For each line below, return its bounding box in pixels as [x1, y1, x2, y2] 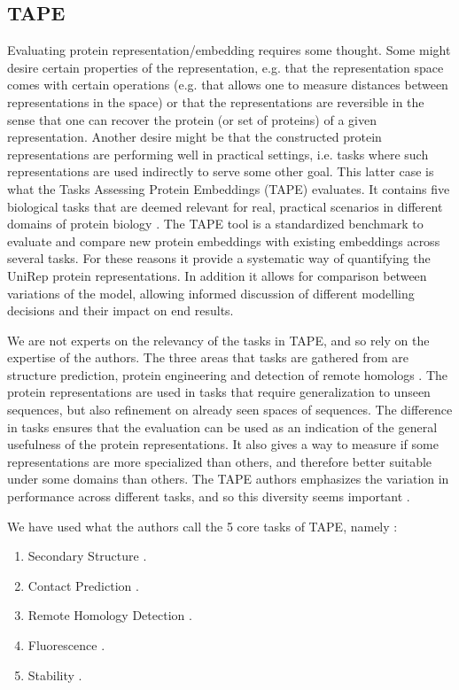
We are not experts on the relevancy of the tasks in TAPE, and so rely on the [7, 330, 430, 349]
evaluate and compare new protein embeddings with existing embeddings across [7, 231, 440, 250]
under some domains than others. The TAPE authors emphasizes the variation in [7, 469, 449, 488]
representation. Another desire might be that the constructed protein [7, 128, 382, 146]
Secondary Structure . [27, 547, 147, 565]
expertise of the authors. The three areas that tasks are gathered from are [7, 348, 408, 367]
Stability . [27, 665, 82, 684]
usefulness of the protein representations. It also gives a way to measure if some [7, 435, 439, 454]
